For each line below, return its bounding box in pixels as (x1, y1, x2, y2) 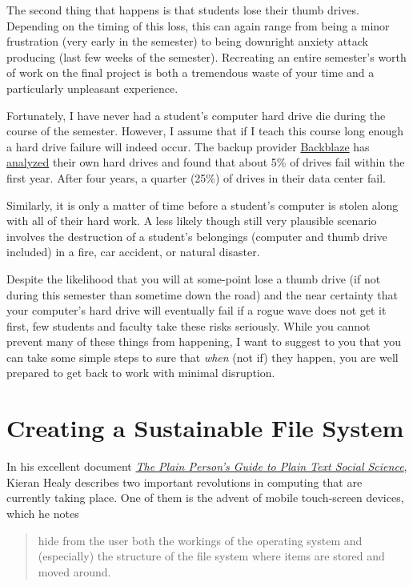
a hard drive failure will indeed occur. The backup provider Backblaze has (6, 138, 370, 155)
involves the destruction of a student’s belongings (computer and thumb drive (6, 227, 387, 244)
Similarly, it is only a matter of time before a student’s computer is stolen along (6, 196, 399, 213)
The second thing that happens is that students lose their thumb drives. (6, 2, 359, 18)
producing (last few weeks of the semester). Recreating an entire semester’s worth (6, 48, 407, 65)
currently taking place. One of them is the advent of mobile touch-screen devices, (6, 489, 404, 506)
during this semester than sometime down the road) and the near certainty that (6, 286, 398, 303)
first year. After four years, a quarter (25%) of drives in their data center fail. (6, 169, 386, 186)
